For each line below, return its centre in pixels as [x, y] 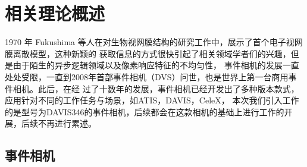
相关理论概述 [55, 13]
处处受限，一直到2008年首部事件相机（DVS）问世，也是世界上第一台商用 [147, 76]
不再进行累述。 [67, 123]
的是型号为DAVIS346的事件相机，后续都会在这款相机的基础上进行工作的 [145, 111]
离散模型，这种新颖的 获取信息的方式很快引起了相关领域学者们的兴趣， [152, 53]
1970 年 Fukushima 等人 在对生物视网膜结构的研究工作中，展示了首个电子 [145, 42]
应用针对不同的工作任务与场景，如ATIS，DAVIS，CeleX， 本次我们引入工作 [152, 100]
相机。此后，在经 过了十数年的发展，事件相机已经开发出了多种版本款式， [156, 88]
